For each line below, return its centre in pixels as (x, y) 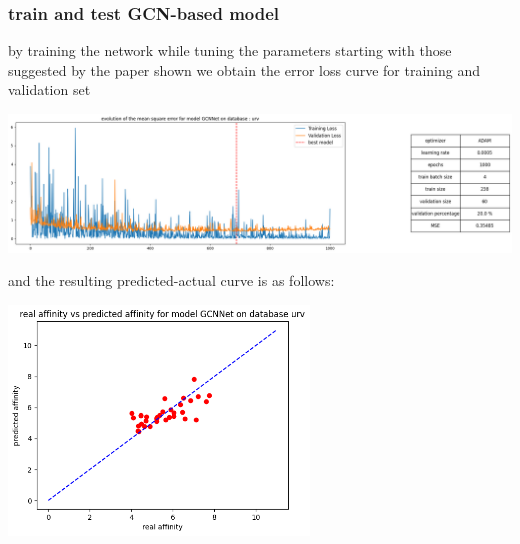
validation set (49, 89)
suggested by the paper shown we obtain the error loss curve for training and (244, 69)
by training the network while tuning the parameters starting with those (230, 50)
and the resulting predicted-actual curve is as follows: (171, 280)
